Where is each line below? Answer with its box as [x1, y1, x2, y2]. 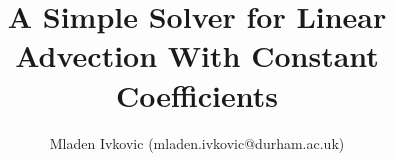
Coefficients [115, 74, 279, 115]
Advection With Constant [15, 35, 379, 76]
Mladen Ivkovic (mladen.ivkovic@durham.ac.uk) [49, 132, 345, 153]
